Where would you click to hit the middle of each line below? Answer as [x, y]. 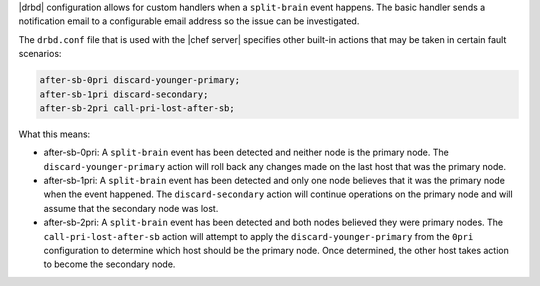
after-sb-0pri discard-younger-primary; [139, 80]
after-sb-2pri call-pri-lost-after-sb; [137, 108]
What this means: [54, 134]
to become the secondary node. [109, 264]
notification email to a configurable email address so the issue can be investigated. [189, 21]
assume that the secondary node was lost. [131, 208]
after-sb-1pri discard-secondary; [124, 94]
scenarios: [40, 54]
